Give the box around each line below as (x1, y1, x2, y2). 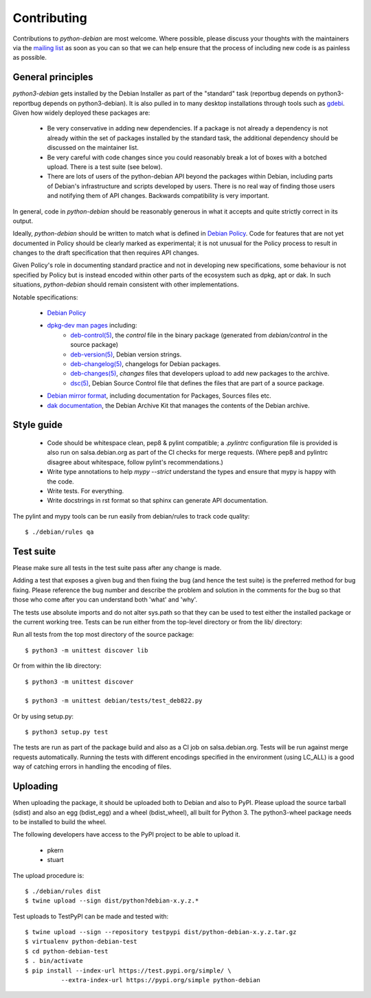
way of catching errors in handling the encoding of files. (12, 762, 172, 771)
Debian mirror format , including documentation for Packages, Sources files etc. (47, 392, 271, 400)
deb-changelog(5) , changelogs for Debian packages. (70, 360, 221, 367)
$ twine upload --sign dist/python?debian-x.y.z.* (25, 897, 199, 905)
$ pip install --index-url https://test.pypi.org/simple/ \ (25, 966, 232, 975)
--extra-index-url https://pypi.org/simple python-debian (60, 976, 260, 984)
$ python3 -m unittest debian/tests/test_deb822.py (25, 697, 203, 705)
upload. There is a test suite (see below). (47, 162, 163, 171)
